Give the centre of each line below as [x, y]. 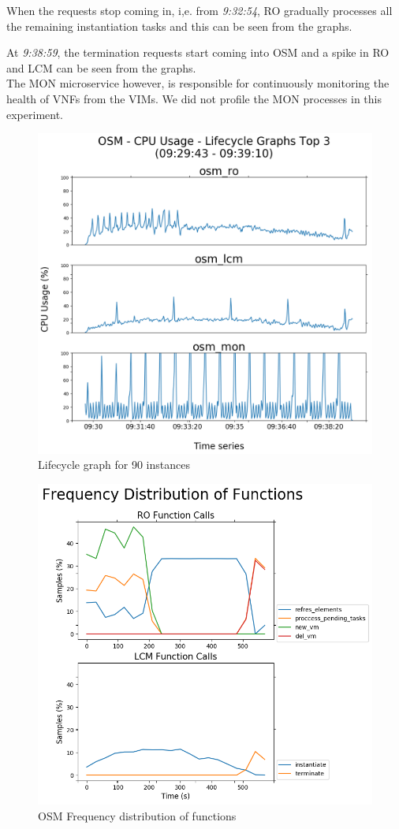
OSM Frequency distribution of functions [137, 815]
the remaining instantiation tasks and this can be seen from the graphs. [179, 26]
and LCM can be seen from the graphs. [101, 67]
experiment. [35, 114]
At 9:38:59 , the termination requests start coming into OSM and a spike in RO [198, 52]
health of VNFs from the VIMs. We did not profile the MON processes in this [194, 98]
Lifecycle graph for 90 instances [114, 465]
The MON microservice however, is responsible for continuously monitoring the [198, 83]
